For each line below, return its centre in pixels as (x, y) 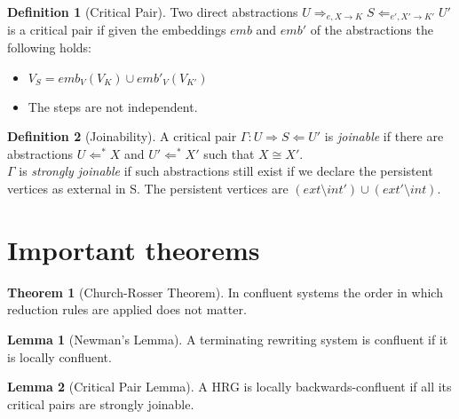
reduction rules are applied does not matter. (127, 309)
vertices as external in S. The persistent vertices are (148, 189)
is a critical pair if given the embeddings (117, 30)
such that (229, 153)
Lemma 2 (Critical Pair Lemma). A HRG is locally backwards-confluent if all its (229, 387)
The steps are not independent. (113, 106)
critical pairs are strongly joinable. (101, 403)
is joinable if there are (384, 136)
